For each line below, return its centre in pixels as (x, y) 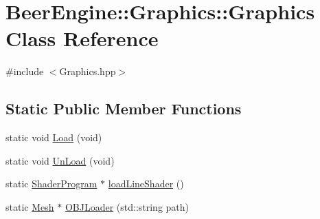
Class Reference (82, 38)
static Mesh (30, 206)
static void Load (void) (54, 137)
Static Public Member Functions (124, 108)
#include (25, 71)
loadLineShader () (146, 184)
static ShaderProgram (52, 184)
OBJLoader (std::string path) (127, 206)
